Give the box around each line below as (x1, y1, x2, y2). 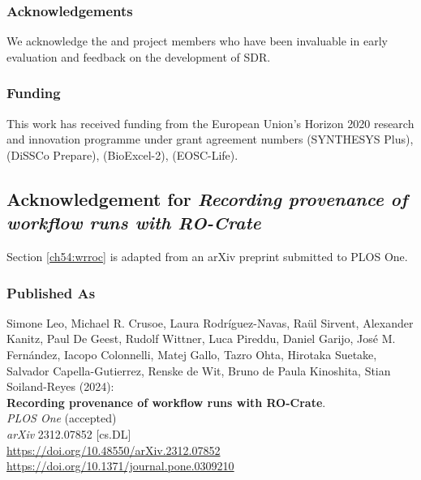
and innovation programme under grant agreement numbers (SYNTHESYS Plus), (6, 131, 414, 148)
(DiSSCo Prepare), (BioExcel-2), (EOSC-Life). (6, 146, 238, 163)
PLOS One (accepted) (6, 409, 117, 426)
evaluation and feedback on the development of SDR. (6, 48, 271, 65)
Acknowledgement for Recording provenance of (6, 186, 408, 211)
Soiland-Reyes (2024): (6, 378, 114, 395)
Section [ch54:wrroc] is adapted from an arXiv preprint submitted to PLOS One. (6, 248, 408, 264)
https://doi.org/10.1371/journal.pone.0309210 (6, 457, 234, 474)
